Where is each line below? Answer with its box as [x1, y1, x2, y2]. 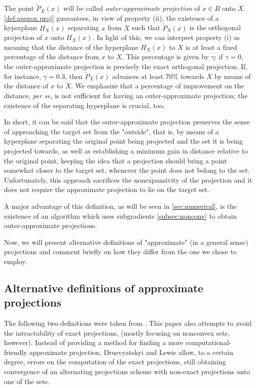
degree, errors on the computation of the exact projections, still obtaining [4, 356, 226, 367]
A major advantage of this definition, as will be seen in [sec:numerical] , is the [4, 200, 237, 211]
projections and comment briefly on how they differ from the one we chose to [4, 246, 237, 257]
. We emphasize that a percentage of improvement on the [71, 80, 244, 91]
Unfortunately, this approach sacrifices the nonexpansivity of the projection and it [4, 174, 252, 185]
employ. [4, 256, 27, 266]
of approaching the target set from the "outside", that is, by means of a [4, 126, 219, 136]
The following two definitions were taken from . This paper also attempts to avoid [4, 318, 252, 328]
